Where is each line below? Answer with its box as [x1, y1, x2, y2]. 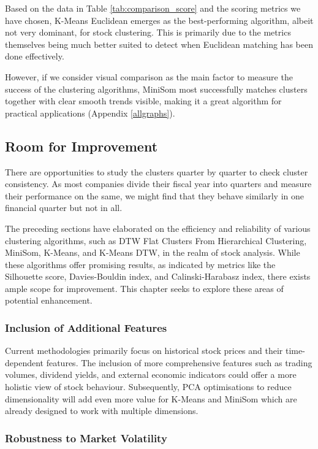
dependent [5, 356, 44, 369]
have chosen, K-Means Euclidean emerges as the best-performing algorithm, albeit [5, 13, 314, 26]
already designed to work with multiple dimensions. [5, 404, 199, 417]
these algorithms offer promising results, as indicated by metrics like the [5, 258, 276, 271]
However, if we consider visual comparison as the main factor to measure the [5, 70, 293, 83]
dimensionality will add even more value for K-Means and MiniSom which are [5, 392, 297, 405]
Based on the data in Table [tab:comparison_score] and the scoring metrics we [5, 2, 301, 14]
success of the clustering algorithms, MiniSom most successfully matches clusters [5, 82, 308, 95]
